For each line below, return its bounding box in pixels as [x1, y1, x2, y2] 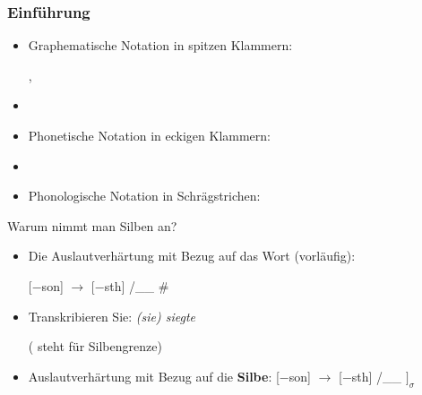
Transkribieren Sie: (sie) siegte [28, 306, 196, 325]
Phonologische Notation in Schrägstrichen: [28, 186, 261, 205]
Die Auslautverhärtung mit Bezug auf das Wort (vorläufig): [28, 246, 356, 265]
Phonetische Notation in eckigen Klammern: [28, 126, 271, 144]
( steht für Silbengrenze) [28, 337, 162, 356]
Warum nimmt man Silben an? [7, 216, 177, 235]
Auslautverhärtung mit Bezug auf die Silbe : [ [28, 366, 280, 385]
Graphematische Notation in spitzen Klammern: [28, 36, 293, 55]
